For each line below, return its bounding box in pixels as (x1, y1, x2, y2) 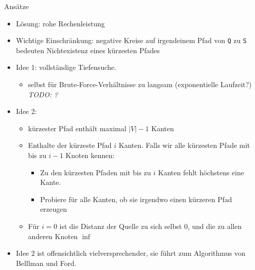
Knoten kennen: (65, 150, 115, 160)
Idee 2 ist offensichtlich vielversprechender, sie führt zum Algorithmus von (16, 248, 246, 258)
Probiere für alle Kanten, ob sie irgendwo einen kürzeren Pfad (40, 194, 232, 204)
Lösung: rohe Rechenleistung (16, 18, 105, 28)
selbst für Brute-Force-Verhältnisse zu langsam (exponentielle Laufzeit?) (28, 79, 252, 90)
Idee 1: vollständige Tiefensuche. (16, 62, 116, 72)
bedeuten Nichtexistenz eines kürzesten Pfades (16, 45, 160, 55)
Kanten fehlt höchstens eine (158, 167, 244, 177)
